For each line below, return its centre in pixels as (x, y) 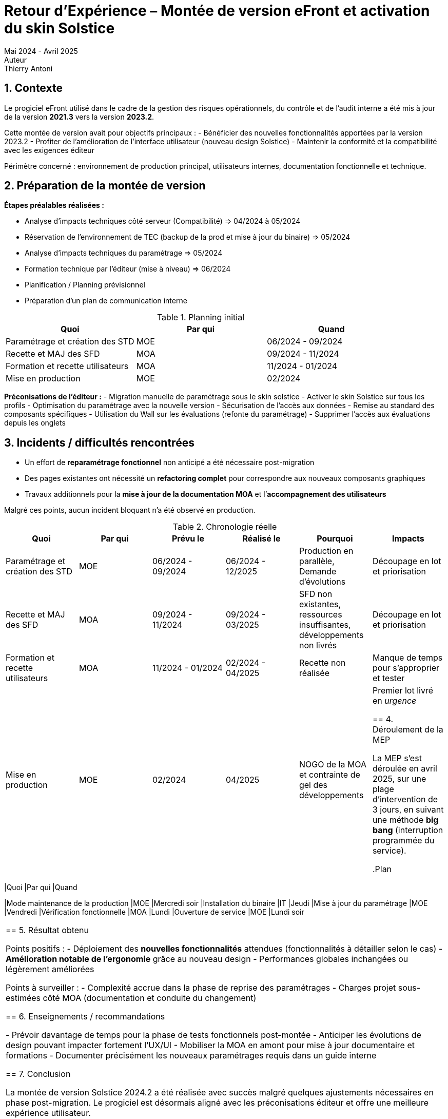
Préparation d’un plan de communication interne (106, 301)
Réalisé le (261, 539)
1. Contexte (33, 88)
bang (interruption (408, 830)
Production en (326, 551)
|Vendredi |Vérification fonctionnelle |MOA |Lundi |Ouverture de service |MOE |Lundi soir (154, 912)
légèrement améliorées (50, 969)
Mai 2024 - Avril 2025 (41, 51)
